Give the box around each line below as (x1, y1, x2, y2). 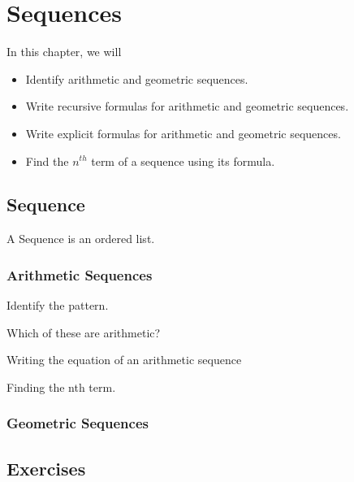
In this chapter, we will (6, 43, 122, 60)
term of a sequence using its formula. (91, 152, 275, 169)
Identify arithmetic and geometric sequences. (25, 70, 248, 87)
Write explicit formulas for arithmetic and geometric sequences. (25, 124, 341, 141)
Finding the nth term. (6, 378, 116, 395)
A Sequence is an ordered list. (6, 230, 155, 247)
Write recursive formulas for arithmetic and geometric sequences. (25, 98, 349, 115)
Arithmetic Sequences (6, 264, 153, 284)
